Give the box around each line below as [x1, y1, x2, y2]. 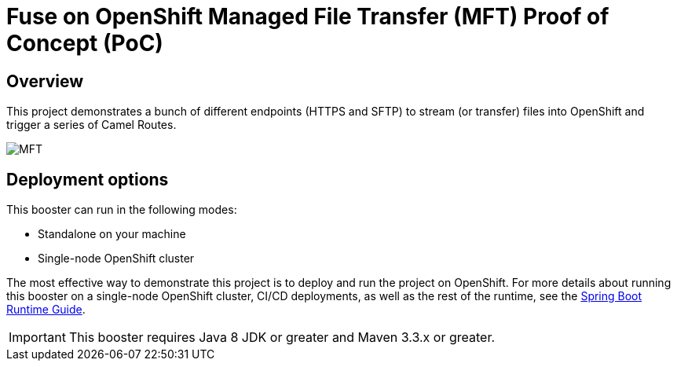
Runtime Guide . [6, 303, 86, 317]
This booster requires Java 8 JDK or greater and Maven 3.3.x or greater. [68, 329, 496, 346]
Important [9, 329, 66, 346]
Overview [6, 71, 84, 91]
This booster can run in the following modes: [6, 203, 237, 217]
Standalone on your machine [38, 227, 186, 241]
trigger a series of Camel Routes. [6, 118, 177, 132]
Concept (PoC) [6, 30, 163, 57]
